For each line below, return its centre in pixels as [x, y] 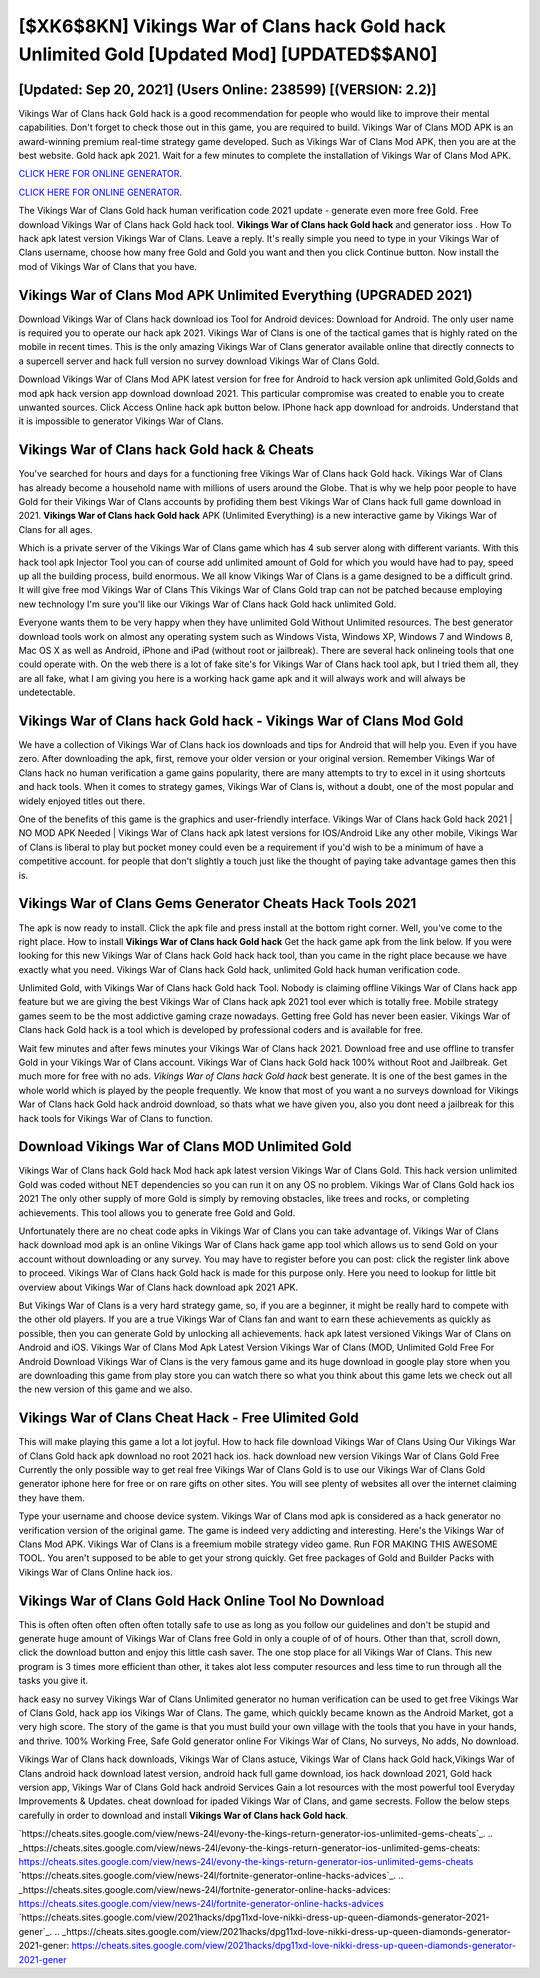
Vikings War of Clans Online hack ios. [96, 1572]
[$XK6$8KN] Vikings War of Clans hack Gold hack [232, 26]
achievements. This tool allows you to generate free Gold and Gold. [157, 1212]
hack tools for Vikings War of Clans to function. [116, 1118]
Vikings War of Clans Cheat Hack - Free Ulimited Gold [188, 1418]
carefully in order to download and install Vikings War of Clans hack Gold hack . [183, 1815]
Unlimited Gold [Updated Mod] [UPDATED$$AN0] [228, 54]
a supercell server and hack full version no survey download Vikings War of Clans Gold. [199, 361]
